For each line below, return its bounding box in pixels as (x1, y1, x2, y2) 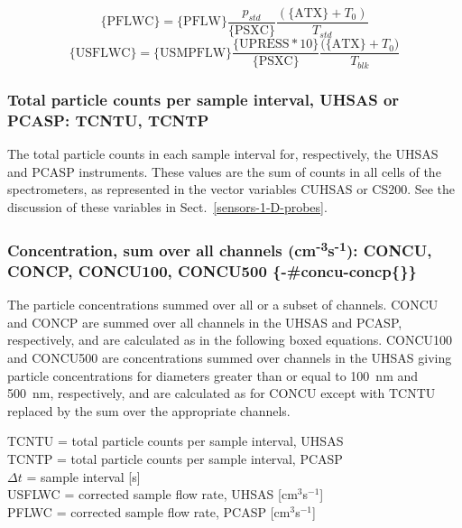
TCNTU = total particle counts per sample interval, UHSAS (7, 431, 344, 450)
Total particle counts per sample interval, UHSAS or (7, 88, 400, 111)
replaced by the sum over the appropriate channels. (7, 401, 291, 420)
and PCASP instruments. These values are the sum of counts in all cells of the (7, 162, 441, 181)
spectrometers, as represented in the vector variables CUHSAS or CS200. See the (7, 180, 456, 199)
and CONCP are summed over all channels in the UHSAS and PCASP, (7, 312, 402, 331)
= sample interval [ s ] (26, 467, 141, 486)
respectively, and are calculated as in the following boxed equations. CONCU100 (7, 330, 453, 349)
